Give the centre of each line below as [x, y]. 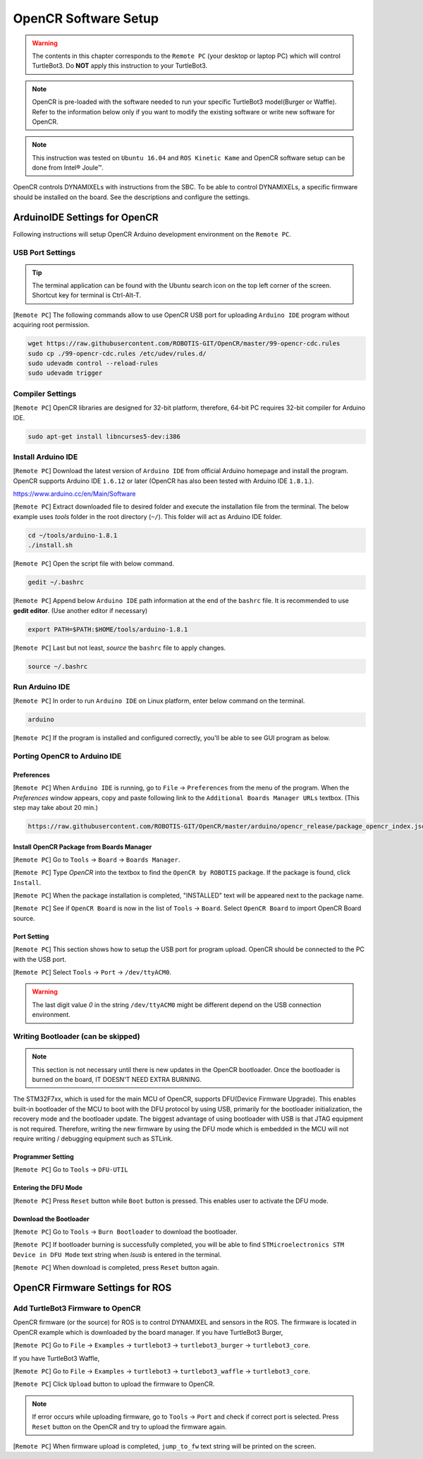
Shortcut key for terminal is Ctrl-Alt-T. [86, 295]
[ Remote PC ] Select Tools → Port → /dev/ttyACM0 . [92, 972]
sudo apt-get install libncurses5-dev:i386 [104, 436]
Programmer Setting [43, 1156]
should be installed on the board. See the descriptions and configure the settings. [131, 197]
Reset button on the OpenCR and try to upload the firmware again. [129, 1427]
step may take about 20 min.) [56, 807]
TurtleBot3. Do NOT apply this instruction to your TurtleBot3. [120, 66]
